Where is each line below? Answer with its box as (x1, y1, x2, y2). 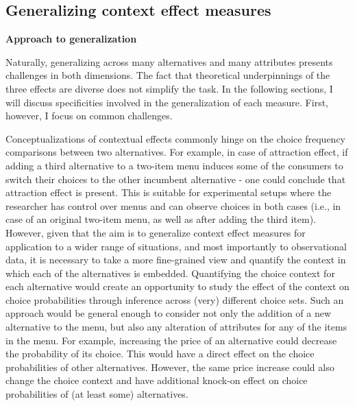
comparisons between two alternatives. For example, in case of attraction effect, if (5, 145, 348, 159)
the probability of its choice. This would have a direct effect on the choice (5, 346, 315, 361)
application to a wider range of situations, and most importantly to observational (5, 239, 347, 253)
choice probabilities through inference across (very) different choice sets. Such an (5, 292, 344, 307)
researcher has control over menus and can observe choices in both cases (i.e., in (5, 198, 341, 213)
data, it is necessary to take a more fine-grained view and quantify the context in (5, 252, 346, 267)
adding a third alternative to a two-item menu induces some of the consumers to (5, 158, 343, 172)
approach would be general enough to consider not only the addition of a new (5, 306, 332, 320)
